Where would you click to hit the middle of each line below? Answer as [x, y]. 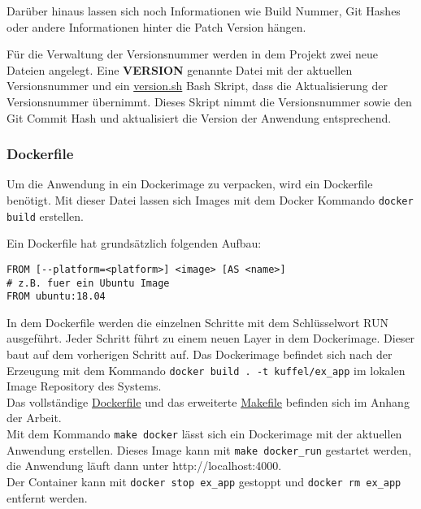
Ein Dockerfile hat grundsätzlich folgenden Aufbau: [134, 243]
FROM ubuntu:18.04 [56, 297]
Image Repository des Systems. [84, 386]
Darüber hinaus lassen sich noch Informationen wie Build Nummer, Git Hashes [204, 11]
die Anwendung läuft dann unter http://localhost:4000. [144, 466]
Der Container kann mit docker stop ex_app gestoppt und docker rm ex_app [204, 481]
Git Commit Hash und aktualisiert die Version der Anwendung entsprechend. [199, 117]
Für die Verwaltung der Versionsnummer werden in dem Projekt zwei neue [193, 54]
